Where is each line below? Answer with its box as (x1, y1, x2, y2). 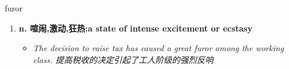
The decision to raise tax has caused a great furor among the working (33, 42, 284, 54)
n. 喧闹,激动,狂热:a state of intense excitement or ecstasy (18, 21, 253, 34)
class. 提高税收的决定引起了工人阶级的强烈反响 (33, 53, 214, 65)
